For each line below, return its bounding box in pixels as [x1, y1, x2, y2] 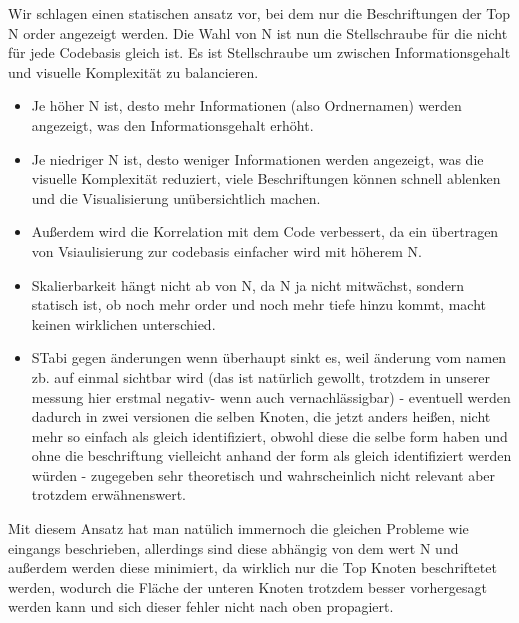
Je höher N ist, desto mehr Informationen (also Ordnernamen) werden [31, 95, 462, 116]
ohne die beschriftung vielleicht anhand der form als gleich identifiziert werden [31, 445, 512, 466]
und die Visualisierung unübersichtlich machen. [31, 187, 321, 208]
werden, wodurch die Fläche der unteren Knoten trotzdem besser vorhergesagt [8, 576, 488, 597]
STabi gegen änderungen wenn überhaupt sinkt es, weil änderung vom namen [31, 347, 507, 368]
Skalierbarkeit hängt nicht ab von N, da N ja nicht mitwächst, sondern [31, 274, 465, 295]
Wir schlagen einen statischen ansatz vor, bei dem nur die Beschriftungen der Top [8, 3, 511, 23]
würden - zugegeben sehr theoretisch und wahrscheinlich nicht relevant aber [31, 464, 496, 485]
